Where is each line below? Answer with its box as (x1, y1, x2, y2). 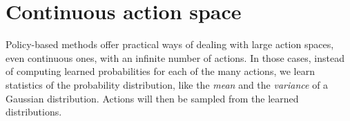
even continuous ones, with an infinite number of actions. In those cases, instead (6, 50, 344, 65)
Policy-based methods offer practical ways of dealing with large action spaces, (6, 37, 334, 52)
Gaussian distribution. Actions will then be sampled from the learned (6, 91, 299, 105)
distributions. (6, 104, 62, 119)
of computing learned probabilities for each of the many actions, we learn (6, 64, 315, 78)
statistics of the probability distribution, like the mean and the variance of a (6, 77, 329, 91)
